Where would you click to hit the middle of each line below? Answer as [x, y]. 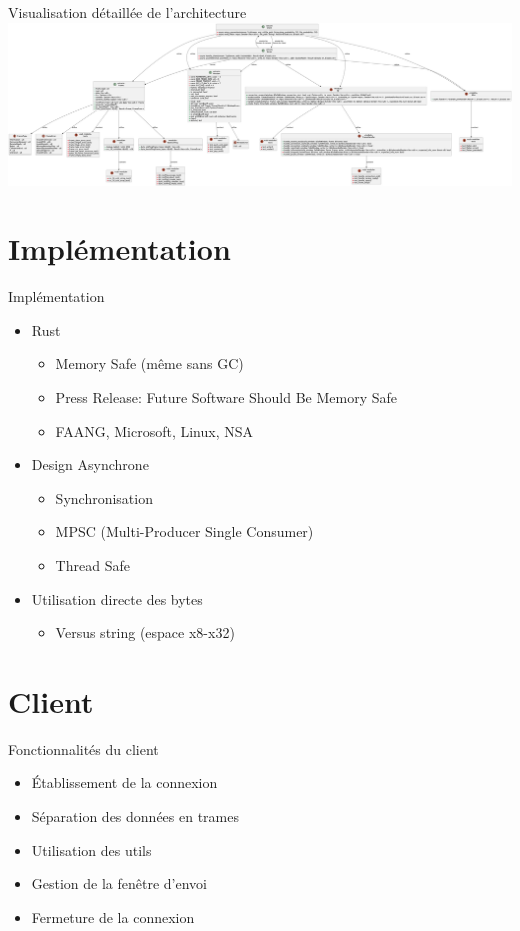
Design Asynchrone [90, 464]
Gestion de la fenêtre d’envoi [119, 883]
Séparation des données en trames [135, 816]
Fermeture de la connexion [113, 916]
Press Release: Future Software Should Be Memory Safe [226, 397]
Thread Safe [92, 564]
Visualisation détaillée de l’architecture [127, 12]
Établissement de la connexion [124, 782]
